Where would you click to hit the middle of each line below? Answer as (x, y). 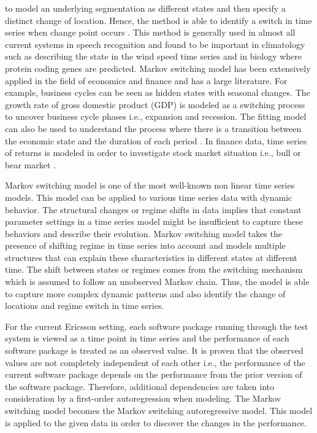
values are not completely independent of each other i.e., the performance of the (155, 362)
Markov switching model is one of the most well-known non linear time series (150, 185)
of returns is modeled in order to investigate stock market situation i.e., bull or (153, 153)
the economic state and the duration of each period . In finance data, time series (156, 140)
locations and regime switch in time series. (85, 306)
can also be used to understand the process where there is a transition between (153, 128)
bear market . (30, 164)
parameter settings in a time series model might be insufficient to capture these (154, 221)
